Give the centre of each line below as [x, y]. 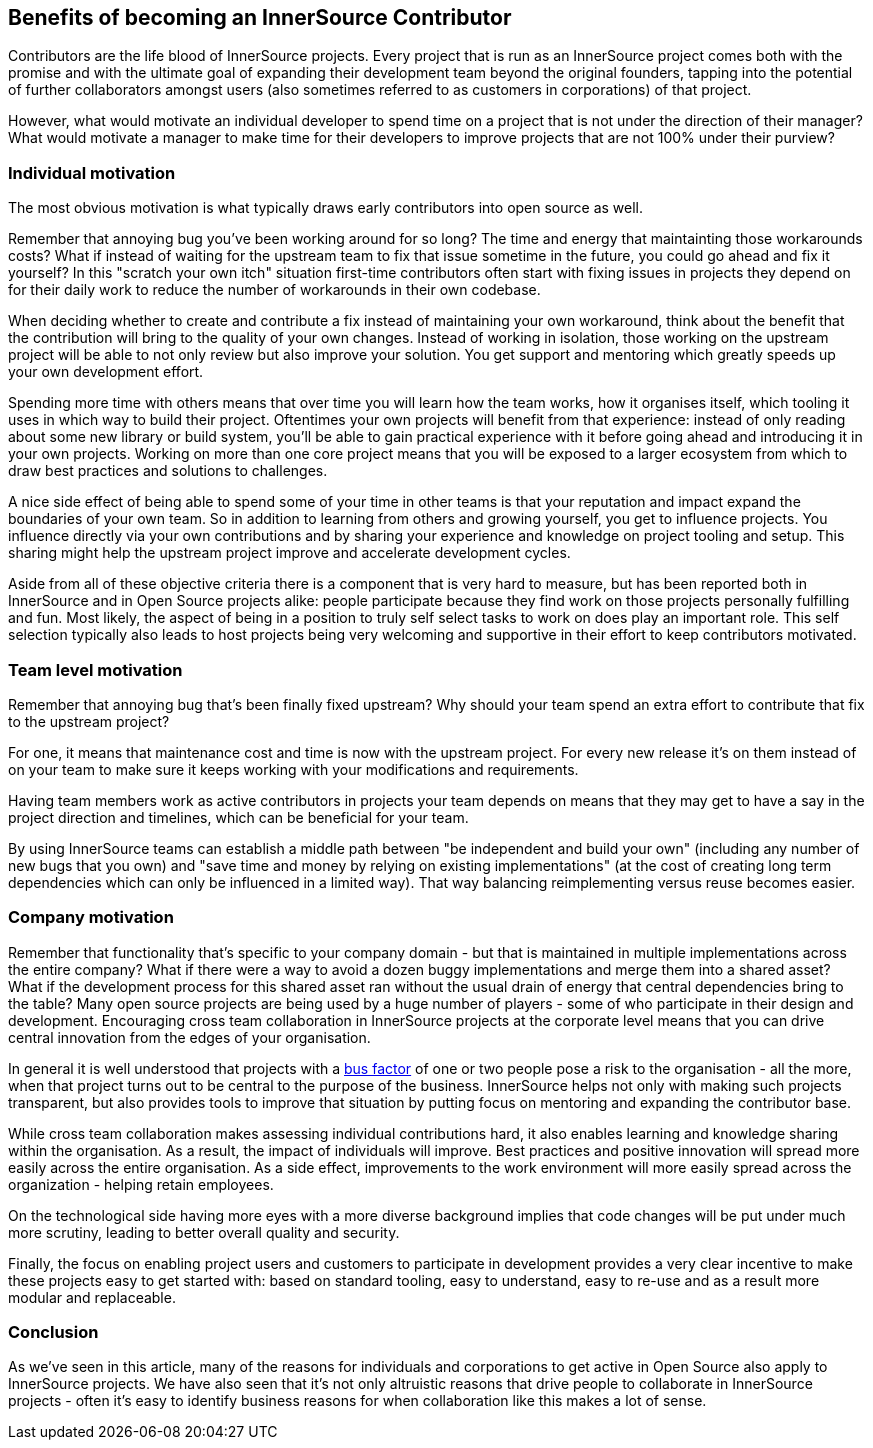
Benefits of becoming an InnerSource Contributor [260, 17]
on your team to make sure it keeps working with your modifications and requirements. [293, 769]
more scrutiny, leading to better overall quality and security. [204, 1232]
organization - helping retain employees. [141, 1184]
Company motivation [91, 917]
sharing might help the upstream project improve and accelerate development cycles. [289, 553]
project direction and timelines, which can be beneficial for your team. [238, 817]
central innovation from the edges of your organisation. [189, 1037]
